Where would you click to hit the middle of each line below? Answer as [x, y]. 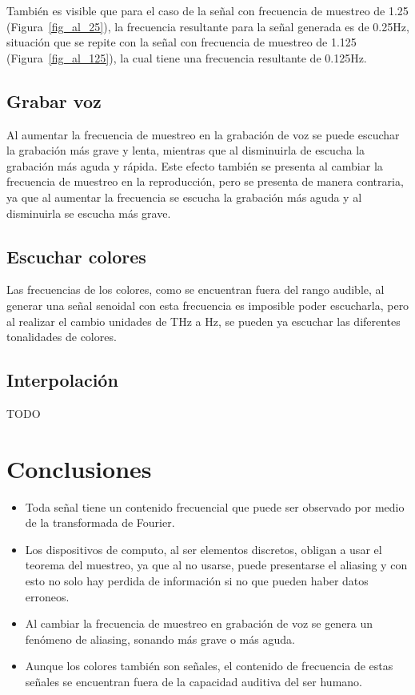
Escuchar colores [76, 256]
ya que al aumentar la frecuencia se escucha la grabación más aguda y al [184, 197]
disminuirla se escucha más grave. [89, 213]
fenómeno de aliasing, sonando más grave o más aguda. [160, 639]
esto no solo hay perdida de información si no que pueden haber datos [197, 581]
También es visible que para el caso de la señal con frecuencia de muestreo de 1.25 [207, 10]
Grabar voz [54, 100]
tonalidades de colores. [62, 337]
